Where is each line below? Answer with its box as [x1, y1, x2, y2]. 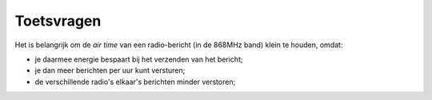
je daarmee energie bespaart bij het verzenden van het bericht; [34, 54, 243, 64]
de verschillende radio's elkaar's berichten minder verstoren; [34, 77, 236, 86]
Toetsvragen [14, 12, 102, 30]
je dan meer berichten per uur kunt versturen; [34, 66, 186, 75]
